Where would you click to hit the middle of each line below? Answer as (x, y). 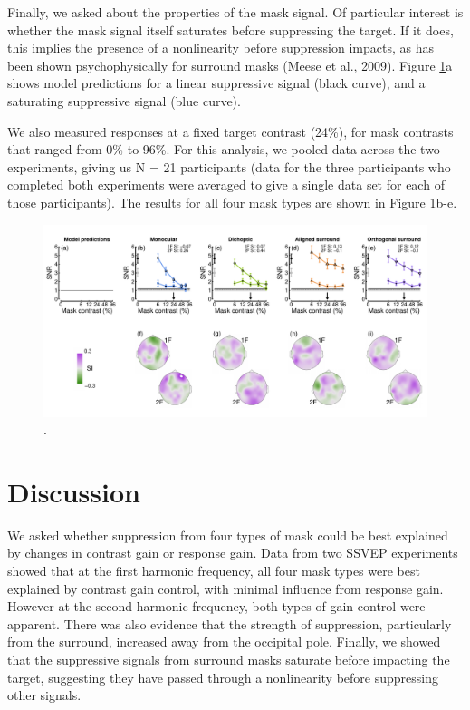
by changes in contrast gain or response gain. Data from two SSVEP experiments (233, 553)
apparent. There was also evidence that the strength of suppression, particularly (230, 623)
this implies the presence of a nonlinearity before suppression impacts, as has (221, 48)
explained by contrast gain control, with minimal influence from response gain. (225, 588)
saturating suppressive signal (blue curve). (124, 100)
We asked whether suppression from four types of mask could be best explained (228, 535)
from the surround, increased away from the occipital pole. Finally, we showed (224, 642)
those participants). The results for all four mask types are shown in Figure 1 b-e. (232, 202)
